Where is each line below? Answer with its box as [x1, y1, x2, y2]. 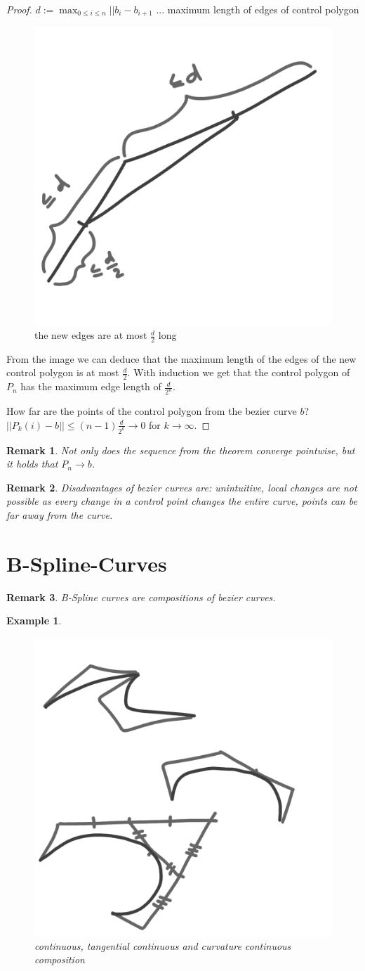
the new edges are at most [34, 328, 147, 342]
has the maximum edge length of [20, 379, 161, 394]
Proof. [6, 2, 32, 16]
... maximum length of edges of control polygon [156, 2, 359, 16]
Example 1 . [6, 613, 62, 628]
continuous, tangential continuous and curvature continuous [34, 938, 291, 953]
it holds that [6, 456, 58, 471]
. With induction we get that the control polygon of [127, 365, 350, 380]
